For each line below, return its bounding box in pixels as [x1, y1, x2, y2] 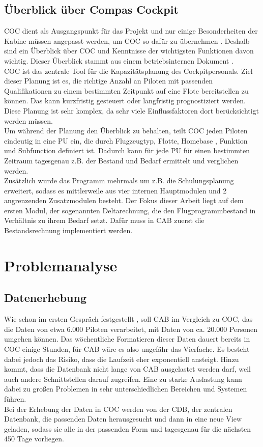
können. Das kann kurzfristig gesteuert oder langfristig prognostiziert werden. [4, 95, 246, 106]
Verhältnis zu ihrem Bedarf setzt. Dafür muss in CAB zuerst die [4, 215, 204, 226]
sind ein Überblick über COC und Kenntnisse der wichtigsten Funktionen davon [4, 45, 254, 56]
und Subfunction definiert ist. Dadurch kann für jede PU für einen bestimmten [4, 145, 250, 156]
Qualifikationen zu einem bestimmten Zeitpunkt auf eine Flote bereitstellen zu [4, 85, 249, 96]
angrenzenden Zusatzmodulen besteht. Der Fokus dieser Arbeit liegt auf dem [4, 195, 244, 206]
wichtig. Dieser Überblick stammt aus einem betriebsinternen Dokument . [4, 55, 233, 66]
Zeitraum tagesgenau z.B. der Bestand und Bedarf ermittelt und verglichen [4, 155, 239, 165]
